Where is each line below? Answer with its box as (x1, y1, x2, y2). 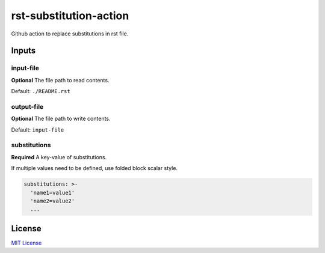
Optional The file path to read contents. (11, 76, 110, 84)
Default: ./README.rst (11, 88, 70, 95)
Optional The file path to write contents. (11, 115, 111, 123)
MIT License (11, 239, 42, 246)
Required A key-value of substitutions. (11, 153, 107, 160)
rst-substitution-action (11, 9, 129, 22)
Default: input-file (11, 126, 64, 133)
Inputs (11, 46, 36, 56)
